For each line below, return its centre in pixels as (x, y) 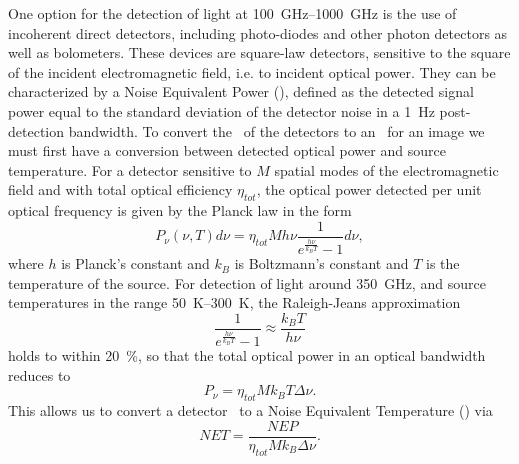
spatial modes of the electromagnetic (386, 169)
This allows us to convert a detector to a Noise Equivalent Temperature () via (250, 410)
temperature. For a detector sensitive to (130, 169)
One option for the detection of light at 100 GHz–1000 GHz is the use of (232, 13)
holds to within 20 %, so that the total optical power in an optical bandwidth (247, 355)
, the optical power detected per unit (369, 189)
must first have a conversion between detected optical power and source (227, 150)
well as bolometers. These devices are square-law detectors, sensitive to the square (259, 52)
